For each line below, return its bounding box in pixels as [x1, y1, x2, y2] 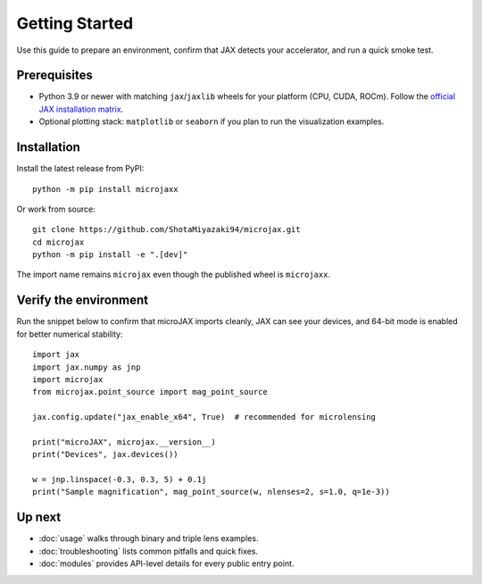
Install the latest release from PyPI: [16, 163, 145, 174]
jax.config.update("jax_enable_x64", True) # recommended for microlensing [32, 412, 377, 422]
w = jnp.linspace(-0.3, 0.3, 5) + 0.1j [32, 474, 207, 485]
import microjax [32, 374, 104, 384]
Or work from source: [16, 204, 96, 214]
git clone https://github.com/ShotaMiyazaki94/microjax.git [32, 224, 301, 235]
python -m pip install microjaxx [32, 184, 179, 194]
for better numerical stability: [16, 329, 123, 339]
